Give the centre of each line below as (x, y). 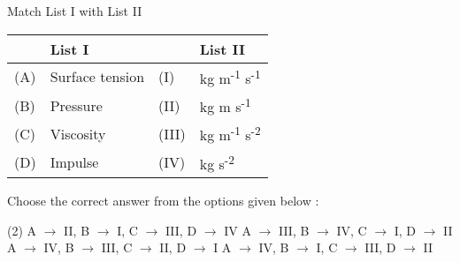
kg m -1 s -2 (230, 134)
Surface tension (97, 77)
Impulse (74, 162)
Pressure (76, 105)
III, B (294, 230)
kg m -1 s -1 (230, 76)
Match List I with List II (75, 11)
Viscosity (78, 133)
